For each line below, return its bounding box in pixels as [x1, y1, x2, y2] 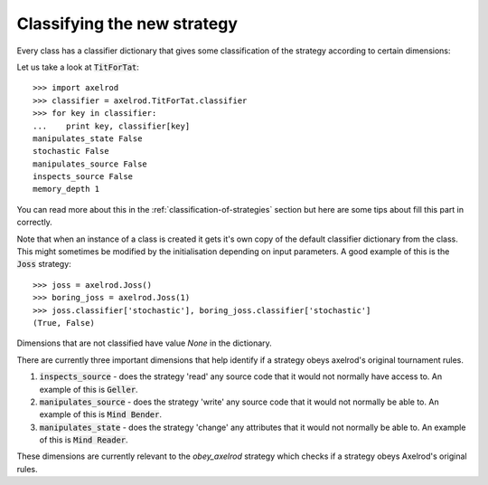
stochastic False [33, 146, 109, 157]
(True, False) [33, 318, 95, 328]
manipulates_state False [33, 133, 143, 144]
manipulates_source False [33, 158, 148, 169]
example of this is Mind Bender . [39, 409, 163, 420]
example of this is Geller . [39, 384, 139, 395]
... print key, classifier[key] [33, 120, 191, 131]
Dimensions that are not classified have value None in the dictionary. [16, 338, 273, 348]
